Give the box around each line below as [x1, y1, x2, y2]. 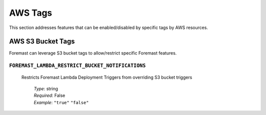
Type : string [33, 86, 59, 91]
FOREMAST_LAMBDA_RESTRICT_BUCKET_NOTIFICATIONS [9, 62, 146, 69]
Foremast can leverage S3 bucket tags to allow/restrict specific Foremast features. [9, 50, 177, 56]
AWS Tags [9, 7, 53, 18]
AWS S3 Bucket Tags [9, 37, 75, 46]
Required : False [33, 92, 66, 98]
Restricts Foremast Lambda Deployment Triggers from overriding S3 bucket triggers [21, 74, 192, 81]
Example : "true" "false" [33, 99, 89, 105]
